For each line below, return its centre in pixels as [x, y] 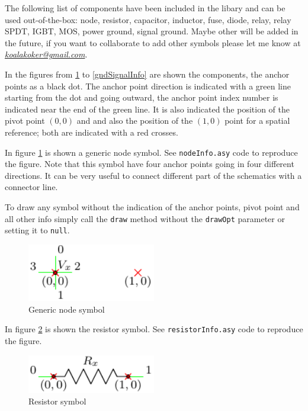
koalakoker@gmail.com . [46, 54]
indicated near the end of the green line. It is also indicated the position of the [147, 109]
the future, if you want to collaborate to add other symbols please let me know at [153, 42]
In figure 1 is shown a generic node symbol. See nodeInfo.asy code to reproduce [151, 152]
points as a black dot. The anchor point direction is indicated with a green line [148, 86]
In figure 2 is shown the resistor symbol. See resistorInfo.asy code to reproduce [154, 329]
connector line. [31, 187]
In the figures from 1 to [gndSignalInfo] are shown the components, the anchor [147, 74]
